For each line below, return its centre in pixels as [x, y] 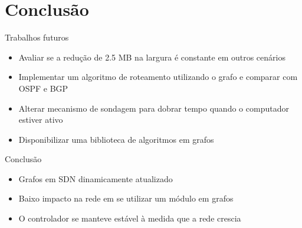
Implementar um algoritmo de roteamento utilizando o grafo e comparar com [158, 77]
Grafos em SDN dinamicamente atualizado [96, 178]
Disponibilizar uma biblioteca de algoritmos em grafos [116, 139]
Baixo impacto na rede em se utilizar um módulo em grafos [126, 198]
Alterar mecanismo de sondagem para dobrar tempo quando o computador [154, 108]
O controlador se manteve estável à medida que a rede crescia [130, 218]
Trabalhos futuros [37, 37]
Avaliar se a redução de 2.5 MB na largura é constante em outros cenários [152, 57]
